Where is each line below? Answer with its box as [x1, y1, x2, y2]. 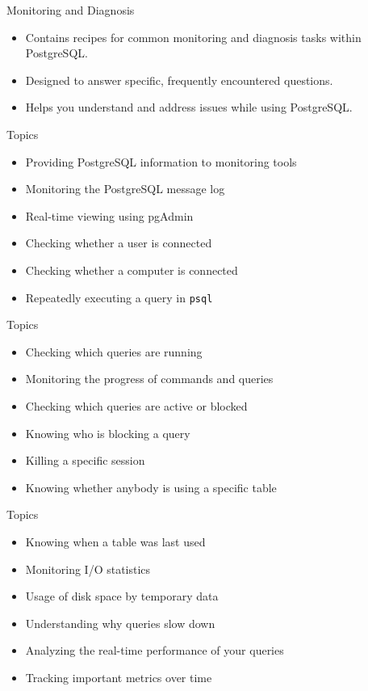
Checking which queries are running [25, 343, 203, 360]
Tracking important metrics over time [25, 668, 212, 685]
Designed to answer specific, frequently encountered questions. [25, 71, 333, 88]
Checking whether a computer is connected [25, 261, 238, 278]
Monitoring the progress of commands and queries [25, 370, 274, 387]
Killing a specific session [25, 452, 145, 469]
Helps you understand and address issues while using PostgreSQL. [25, 99, 353, 116]
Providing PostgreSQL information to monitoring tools [25, 153, 297, 170]
